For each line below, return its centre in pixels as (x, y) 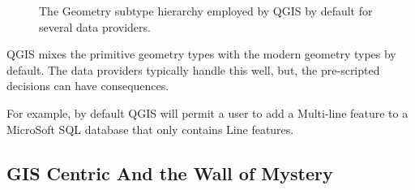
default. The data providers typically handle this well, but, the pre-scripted (193, 69)
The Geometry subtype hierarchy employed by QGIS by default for (206, 11)
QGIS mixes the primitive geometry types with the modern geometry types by (201, 54)
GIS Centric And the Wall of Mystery (170, 173)
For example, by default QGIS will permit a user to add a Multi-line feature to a (207, 112)
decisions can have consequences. (88, 86)
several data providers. (95, 26)
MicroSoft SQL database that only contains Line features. (150, 129)
